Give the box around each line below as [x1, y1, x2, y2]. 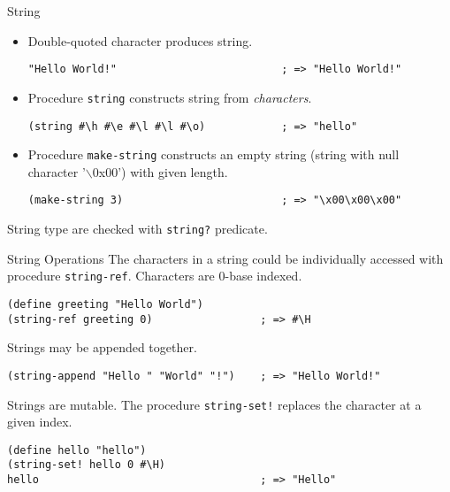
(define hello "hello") [7, 443, 147, 457]
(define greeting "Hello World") [7, 297, 203, 311]
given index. [7, 412, 72, 431]
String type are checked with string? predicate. [7, 219, 268, 238]
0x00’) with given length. [92, 162, 228, 181]
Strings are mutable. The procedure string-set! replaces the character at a [7, 395, 422, 413]
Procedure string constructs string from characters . [27, 88, 312, 106]
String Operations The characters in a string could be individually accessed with [7, 249, 444, 267]
